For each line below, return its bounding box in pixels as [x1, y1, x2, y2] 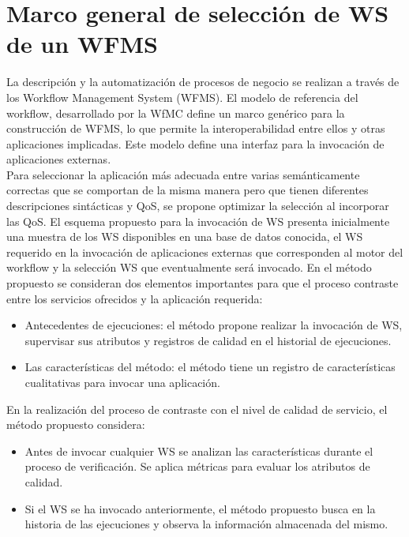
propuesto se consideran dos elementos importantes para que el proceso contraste [6, 275, 399, 291]
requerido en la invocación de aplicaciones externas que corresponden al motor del [6, 243, 403, 260]
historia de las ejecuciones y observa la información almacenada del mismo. [24, 516, 388, 532]
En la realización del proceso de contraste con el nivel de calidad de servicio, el [6, 400, 388, 417]
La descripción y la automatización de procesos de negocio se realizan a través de [6, 73, 400, 90]
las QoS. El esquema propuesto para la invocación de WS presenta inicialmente [6, 212, 390, 229]
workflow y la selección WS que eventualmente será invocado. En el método [6, 259, 372, 276]
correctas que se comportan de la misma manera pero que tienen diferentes [6, 182, 369, 198]
